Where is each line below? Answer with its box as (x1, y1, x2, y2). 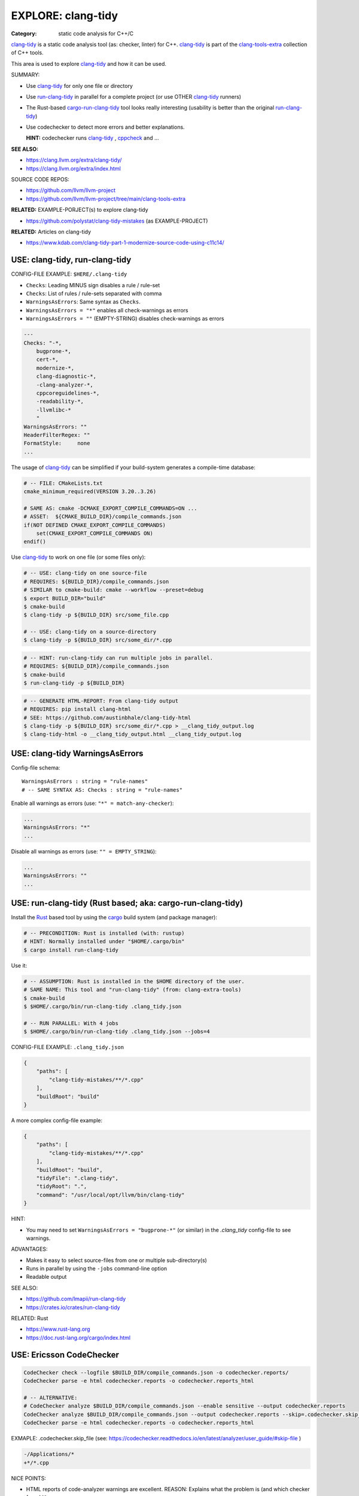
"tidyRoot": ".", (36, 1183, 87, 1190)
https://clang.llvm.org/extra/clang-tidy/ (26, 156, 122, 164)
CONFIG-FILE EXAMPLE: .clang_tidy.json (11, 1044, 124, 1051)
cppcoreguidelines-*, (36, 390, 100, 396)
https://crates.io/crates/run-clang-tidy (26, 1303, 120, 1310)
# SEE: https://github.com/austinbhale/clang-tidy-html (23, 714, 191, 721)
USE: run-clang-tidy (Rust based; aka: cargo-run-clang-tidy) (11, 898, 244, 908)
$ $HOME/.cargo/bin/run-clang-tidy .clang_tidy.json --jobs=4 (23, 1028, 210, 1035)
